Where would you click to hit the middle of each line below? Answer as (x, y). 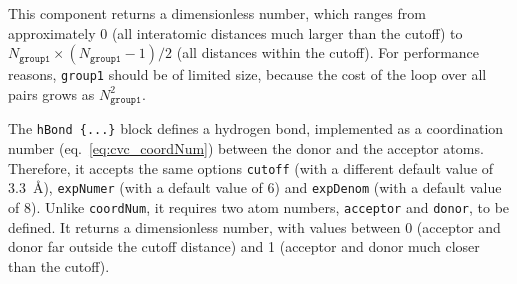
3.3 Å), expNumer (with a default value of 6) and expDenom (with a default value (255, 187)
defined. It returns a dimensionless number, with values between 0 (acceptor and (254, 226)
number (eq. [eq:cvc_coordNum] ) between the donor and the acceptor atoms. (246, 147)
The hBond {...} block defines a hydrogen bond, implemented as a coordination (256, 128)
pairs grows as (51, 93)
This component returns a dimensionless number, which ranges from (217, 13)
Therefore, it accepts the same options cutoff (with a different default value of (251, 167)
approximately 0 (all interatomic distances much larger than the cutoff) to (235, 32)
